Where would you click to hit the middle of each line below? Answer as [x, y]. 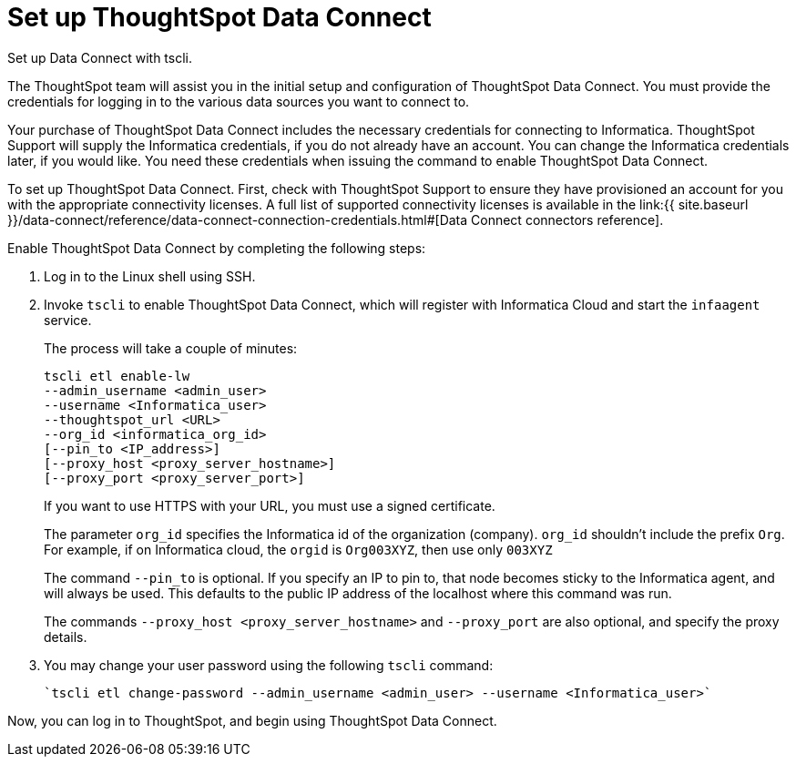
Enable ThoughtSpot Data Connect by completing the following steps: [217, 248]
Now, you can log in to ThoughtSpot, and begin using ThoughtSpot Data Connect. [252, 720]
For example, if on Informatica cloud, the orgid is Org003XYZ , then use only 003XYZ [298, 549]
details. [66, 637]
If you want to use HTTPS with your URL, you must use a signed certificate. [270, 505]
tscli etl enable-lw [117, 376]
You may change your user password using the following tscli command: [269, 665]
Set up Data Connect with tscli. [100, 57]
